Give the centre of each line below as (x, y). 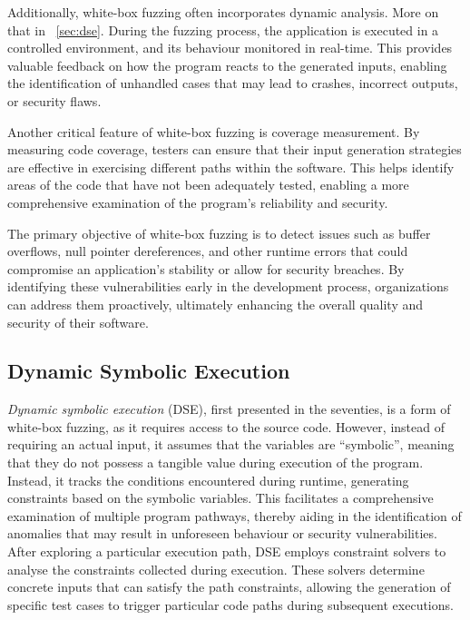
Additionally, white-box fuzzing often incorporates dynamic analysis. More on (223, 12)
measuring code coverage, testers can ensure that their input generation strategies (235, 149)
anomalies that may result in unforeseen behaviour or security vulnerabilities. (222, 533)
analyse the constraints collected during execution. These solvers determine (216, 569)
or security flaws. (54, 100)
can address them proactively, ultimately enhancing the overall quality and (215, 304)
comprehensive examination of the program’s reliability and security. (198, 202)
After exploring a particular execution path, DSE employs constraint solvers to (227, 551)
